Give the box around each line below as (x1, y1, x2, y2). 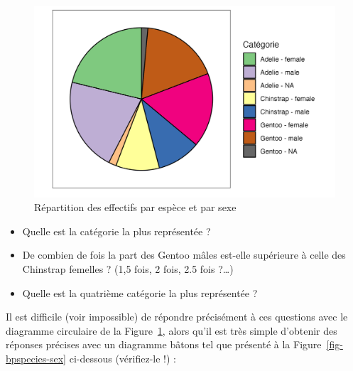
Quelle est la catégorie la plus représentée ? (22, 223, 211, 238)
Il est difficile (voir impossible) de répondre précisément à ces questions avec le (6, 309, 348, 324)
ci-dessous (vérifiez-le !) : (69, 350, 177, 365)
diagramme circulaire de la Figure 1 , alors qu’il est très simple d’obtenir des (6, 323, 337, 338)
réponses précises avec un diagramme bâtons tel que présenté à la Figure (6, 337, 322, 352)
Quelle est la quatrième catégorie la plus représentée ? (22, 285, 258, 300)
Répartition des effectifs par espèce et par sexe (34, 200, 237, 215)
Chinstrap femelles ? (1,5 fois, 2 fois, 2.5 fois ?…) (22, 261, 234, 276)
